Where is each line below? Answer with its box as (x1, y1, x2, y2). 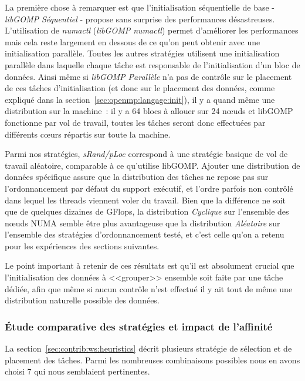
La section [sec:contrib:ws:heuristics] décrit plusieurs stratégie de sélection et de (5, 342, 292, 355)
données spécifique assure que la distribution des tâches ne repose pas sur (5, 171, 269, 183)
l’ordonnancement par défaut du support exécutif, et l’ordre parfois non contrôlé (5, 182, 293, 194)
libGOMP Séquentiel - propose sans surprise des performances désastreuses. (5, 12, 275, 25)
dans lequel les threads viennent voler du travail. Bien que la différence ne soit (5, 193, 286, 206)
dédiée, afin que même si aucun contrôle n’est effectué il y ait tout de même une (5, 282, 293, 295)
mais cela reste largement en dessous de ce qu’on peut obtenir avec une (5, 35, 260, 48)
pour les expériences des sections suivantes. (5, 239, 160, 252)
